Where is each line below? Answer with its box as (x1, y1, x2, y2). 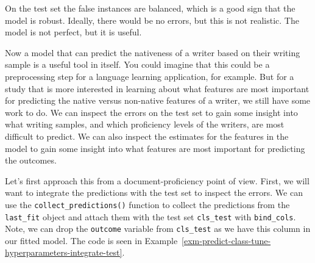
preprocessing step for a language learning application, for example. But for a (5, 70, 294, 82)
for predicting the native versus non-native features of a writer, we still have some (5, 94, 311, 107)
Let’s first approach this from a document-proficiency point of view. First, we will (5, 174, 310, 187)
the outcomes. (5, 154, 57, 167)
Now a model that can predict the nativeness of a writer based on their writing (5, 46, 300, 59)
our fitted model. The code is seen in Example (5, 234, 178, 247)
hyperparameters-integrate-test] (5, 246, 122, 259)
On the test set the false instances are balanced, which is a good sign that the (5, 2, 296, 14)
